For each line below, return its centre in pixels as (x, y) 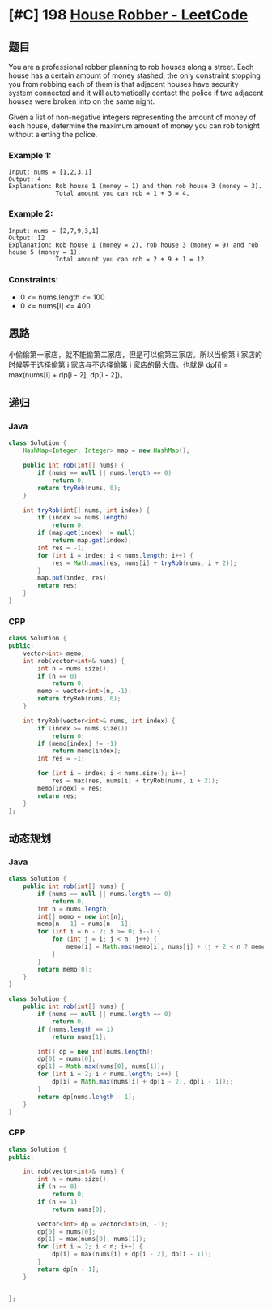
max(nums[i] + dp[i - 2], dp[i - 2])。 (68, 374)
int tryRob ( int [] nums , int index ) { (87, 510)
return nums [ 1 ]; (79, 1036)
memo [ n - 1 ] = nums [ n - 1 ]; (85, 924)
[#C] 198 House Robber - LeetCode (128, 15)
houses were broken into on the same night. (82, 101)
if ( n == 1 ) (58, 1202)
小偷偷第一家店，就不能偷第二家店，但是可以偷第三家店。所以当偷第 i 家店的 (136, 354)
